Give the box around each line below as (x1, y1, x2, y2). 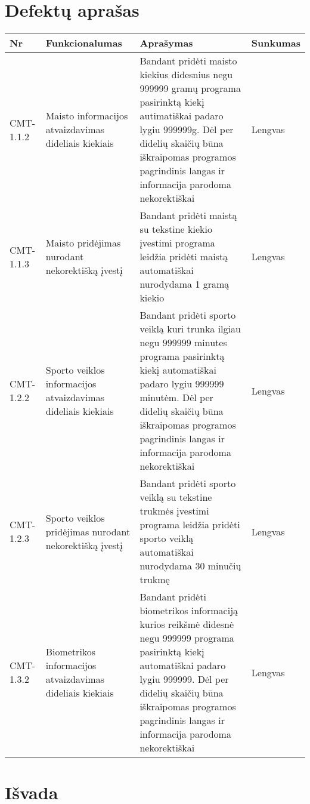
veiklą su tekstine (139, 490, 212, 504)
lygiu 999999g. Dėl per (139, 122, 234, 137)
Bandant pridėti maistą (139, 208, 237, 223)
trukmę (139, 572, 170, 587)
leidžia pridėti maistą (139, 249, 228, 264)
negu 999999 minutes (139, 335, 227, 350)
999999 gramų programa (139, 81, 241, 96)
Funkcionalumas (45, 36, 122, 50)
